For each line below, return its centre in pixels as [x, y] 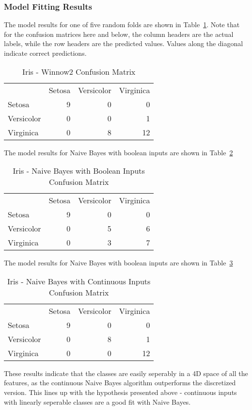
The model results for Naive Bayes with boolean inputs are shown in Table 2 [118, 152]
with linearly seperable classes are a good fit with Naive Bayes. [97, 402]
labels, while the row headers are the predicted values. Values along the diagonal [124, 43]
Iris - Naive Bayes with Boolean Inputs [79, 171]
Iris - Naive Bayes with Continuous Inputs [79, 281]
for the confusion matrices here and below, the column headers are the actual [119, 34]
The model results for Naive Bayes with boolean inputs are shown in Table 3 [118, 263]
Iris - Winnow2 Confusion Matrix [79, 71]
